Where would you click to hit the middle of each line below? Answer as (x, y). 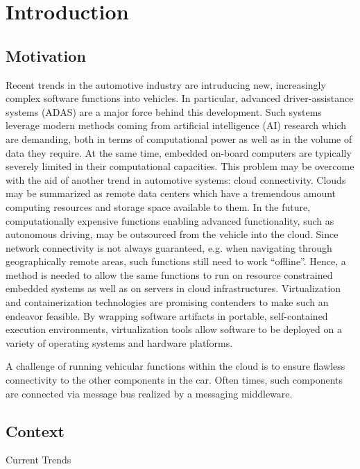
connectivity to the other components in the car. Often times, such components (174, 380)
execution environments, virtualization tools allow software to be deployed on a (174, 329)
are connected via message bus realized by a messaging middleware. (149, 393)
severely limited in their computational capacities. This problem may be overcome (180, 166)
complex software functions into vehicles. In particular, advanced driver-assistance (180, 98)
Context (35, 430)
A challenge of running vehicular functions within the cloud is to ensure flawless (175, 366)
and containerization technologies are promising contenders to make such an (167, 302)
